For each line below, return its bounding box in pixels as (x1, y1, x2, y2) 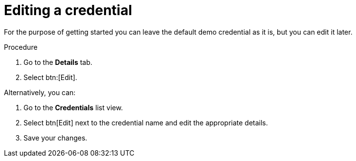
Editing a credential (4, 2, 133, 19)
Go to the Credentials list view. (23, 103, 123, 112)
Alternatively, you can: (4, 88, 76, 97)
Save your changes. (23, 133, 88, 142)
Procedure (4, 42, 38, 51)
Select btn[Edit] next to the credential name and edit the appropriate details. (23, 118, 268, 127)
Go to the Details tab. (23, 58, 92, 66)
